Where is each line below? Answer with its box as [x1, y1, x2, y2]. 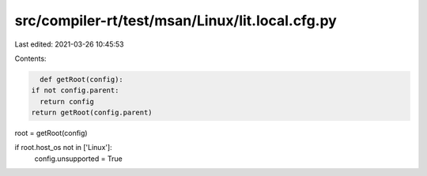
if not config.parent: [31, 86, 119, 95]
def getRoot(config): [40, 75, 124, 84]
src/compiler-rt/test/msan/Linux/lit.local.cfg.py [14, 12, 338, 29]
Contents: [14, 54, 47, 63]
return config [40, 97, 95, 106]
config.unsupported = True [34, 154, 123, 163]
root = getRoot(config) [14, 129, 88, 138]
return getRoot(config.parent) [31, 108, 153, 118]
